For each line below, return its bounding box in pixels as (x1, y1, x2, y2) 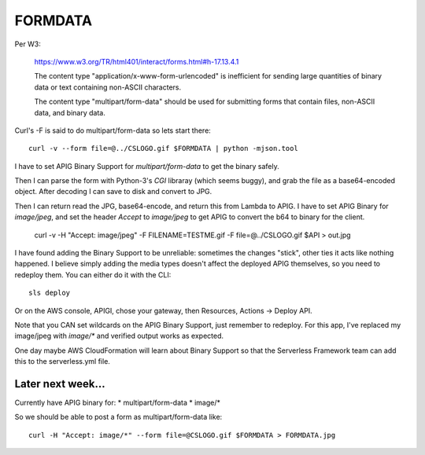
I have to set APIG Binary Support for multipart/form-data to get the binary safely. (14, 161, 279, 171)
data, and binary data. (34, 108, 105, 117)
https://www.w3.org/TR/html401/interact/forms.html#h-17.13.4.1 (34, 57, 239, 66)
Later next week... (14, 377, 105, 391)
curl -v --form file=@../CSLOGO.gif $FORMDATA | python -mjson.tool (28, 144, 298, 153)
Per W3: (14, 39, 41, 49)
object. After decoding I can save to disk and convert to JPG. (14, 187, 213, 196)
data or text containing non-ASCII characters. (34, 83, 182, 92)
